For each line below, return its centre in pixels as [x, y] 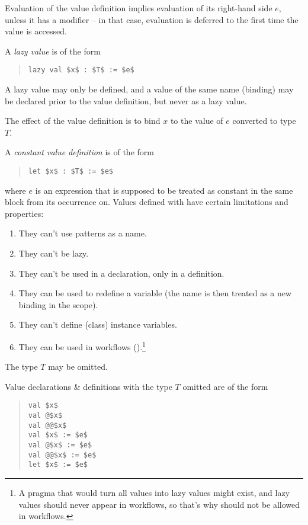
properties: [24, 213]
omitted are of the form [225, 386]
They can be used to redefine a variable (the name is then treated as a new [155, 293]
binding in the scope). [58, 304]
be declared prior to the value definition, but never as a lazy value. [126, 100]
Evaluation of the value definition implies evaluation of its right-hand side [139, 8]
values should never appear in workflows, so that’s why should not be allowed [159, 504]
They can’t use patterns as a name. [83, 233]
